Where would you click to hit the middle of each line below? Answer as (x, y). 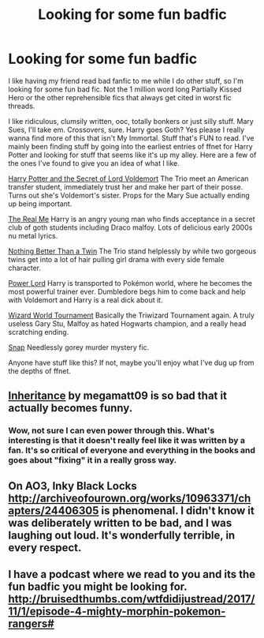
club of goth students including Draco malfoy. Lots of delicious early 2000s (130, 227)
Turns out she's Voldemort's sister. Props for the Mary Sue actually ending (129, 195)
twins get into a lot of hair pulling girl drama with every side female (116, 259)
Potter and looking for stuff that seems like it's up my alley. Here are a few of (132, 155)
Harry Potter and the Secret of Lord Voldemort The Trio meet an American (128, 178)
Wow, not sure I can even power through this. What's (112, 430)
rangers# (32, 624)
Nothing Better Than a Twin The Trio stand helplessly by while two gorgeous (132, 251)
